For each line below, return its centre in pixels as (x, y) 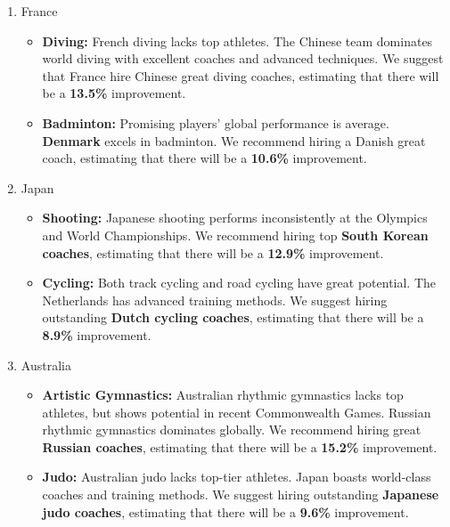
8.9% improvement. (97, 334)
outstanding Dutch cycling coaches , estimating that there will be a (233, 317)
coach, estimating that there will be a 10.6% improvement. (205, 158)
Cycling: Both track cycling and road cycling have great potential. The (239, 283)
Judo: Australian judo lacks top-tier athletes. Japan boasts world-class (237, 477)
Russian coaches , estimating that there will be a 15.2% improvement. (240, 446)
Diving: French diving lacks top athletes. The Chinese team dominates (237, 41)
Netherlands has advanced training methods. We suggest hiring (215, 300)
